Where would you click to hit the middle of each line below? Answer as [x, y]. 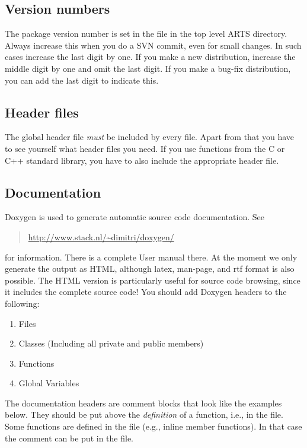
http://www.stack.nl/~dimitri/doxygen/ [101, 236]
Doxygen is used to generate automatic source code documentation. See [135, 217]
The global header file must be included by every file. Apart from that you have [150, 137]
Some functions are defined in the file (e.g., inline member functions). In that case [153, 426]
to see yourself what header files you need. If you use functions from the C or [145, 148]
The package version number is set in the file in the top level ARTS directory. [146, 34]
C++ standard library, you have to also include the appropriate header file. [142, 160]
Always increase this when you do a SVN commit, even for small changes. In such [153, 45]
